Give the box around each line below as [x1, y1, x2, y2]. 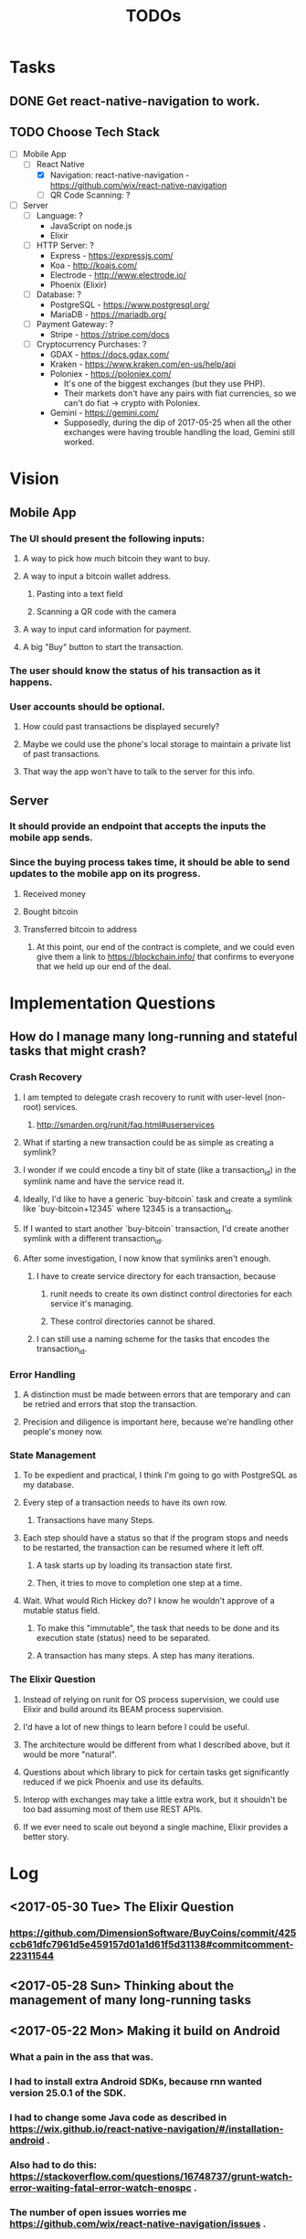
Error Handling [9, 1368, 76, 1381]
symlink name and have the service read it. [22, 1176, 185, 1187]
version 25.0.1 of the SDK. [9, 2086, 127, 2099]
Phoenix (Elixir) [49, 279, 108, 290]
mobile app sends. [9, 831, 93, 844]
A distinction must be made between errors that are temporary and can [22, 1389, 290, 1400]
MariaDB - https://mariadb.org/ [49, 308, 167, 320]
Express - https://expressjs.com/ [49, 250, 174, 261]
